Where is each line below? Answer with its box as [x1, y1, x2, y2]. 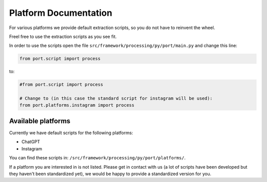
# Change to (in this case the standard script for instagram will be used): [19, 96, 213, 101]
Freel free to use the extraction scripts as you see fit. [9, 34, 117, 39]
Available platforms [9, 116, 71, 125]
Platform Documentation [9, 7, 112, 18]
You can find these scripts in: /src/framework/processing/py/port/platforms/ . [9, 155, 186, 161]
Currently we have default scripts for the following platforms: [9, 130, 133, 136]
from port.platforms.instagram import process [19, 103, 134, 108]
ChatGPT [21, 139, 41, 145]
